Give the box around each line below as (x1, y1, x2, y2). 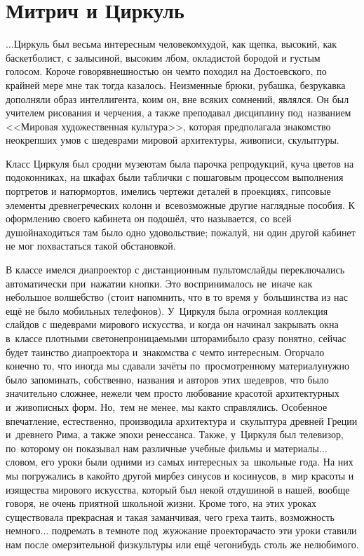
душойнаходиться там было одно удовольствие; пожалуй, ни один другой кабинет (6, 224, 356, 239)
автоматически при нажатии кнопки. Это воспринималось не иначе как (6, 276, 313, 290)
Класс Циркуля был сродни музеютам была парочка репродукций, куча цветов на (6, 156, 354, 170)
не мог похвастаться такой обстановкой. (6, 238, 176, 253)
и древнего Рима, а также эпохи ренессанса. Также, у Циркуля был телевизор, (6, 427, 344, 442)
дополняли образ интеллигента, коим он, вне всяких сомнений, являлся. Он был (6, 91, 349, 106)
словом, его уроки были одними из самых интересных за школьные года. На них (6, 454, 353, 469)
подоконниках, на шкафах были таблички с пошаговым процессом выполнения (6, 170, 344, 184)
